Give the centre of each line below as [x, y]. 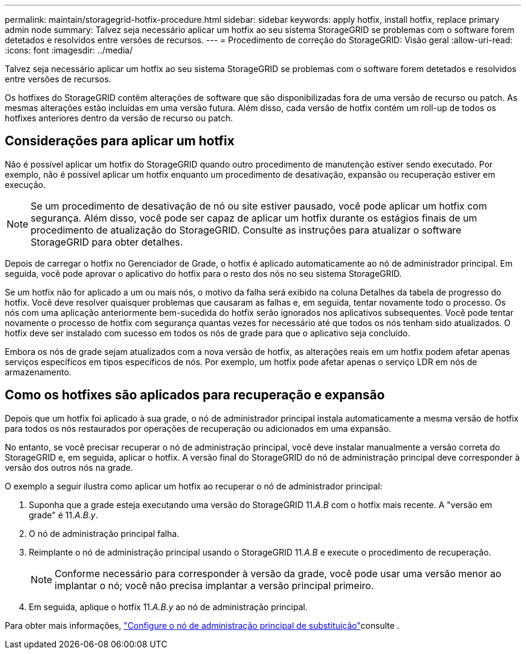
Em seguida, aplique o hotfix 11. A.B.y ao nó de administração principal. [168, 607]
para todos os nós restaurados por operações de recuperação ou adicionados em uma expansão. [198, 428]
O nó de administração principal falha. [104, 533]
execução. [26, 184]
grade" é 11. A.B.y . [64, 515]
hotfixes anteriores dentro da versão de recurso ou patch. [119, 118]
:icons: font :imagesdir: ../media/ [69, 50]
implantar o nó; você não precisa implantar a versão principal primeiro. [214, 585]
